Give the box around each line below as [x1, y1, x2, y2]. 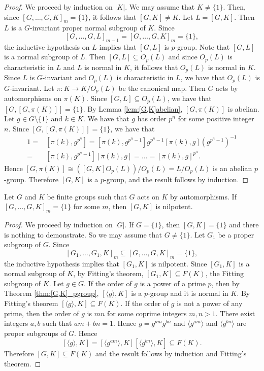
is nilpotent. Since [151, 258, 207, 268]
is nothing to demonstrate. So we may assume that [4, 229, 162, 240]
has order [137, 113, 167, 124]
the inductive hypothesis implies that [4, 258, 119, 268]
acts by [216, 82, 238, 93]
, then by [211, 278, 240, 288]
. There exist [215, 308, 255, 318]
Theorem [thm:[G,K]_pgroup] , [4, 288, 99, 298]
